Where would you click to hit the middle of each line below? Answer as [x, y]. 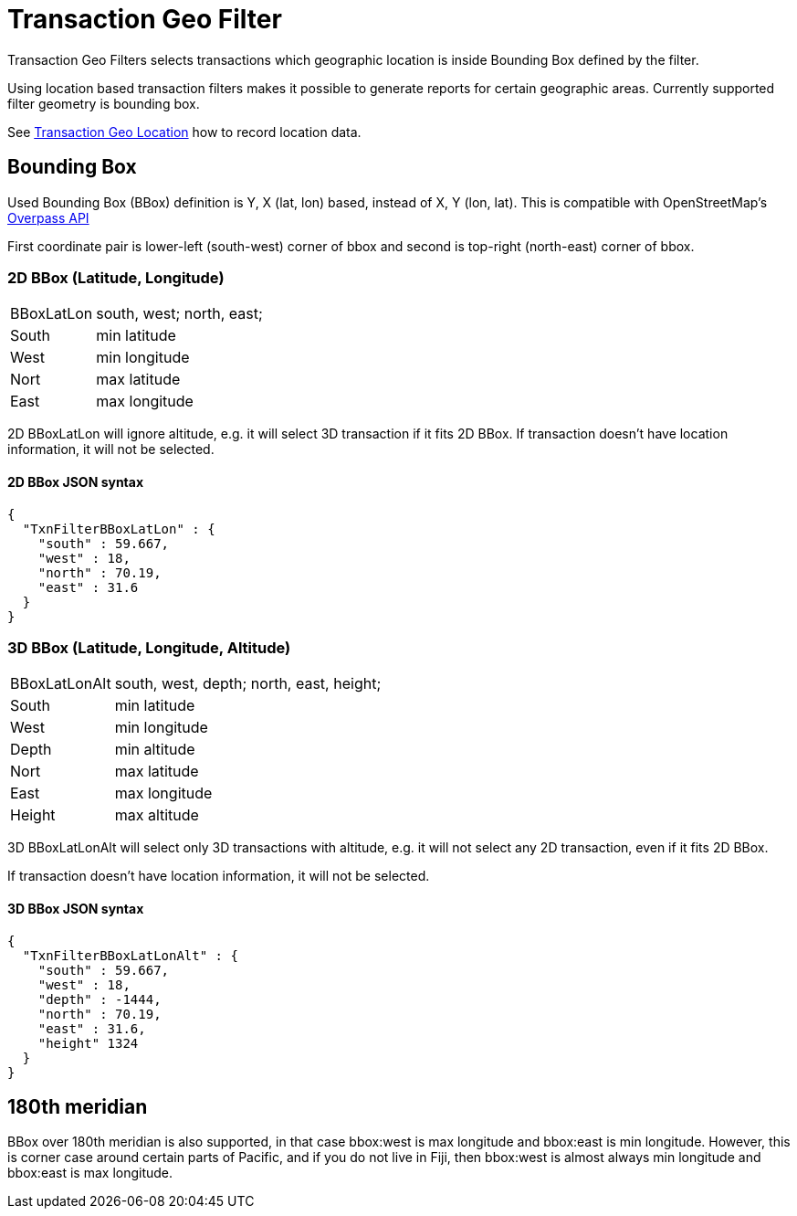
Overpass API [48, 217]
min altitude [155, 750]
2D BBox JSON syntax [76, 481]
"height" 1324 [88, 1043]
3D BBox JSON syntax [76, 908]
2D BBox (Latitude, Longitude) [116, 277]
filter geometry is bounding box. [104, 103]
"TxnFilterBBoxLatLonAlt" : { [130, 955]
